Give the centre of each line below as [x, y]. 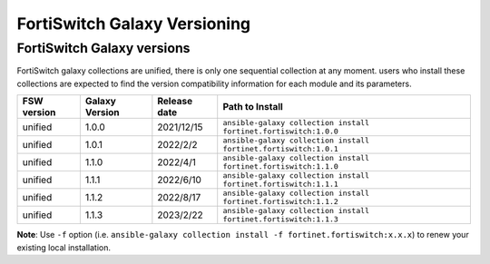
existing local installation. [64, 247]
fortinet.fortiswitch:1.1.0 [281, 166]
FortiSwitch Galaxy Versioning [134, 24]
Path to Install [253, 107]
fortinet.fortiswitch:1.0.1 [281, 149]
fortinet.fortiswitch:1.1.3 [281, 219]
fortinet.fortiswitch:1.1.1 [281, 185]
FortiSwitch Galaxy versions [103, 48]
